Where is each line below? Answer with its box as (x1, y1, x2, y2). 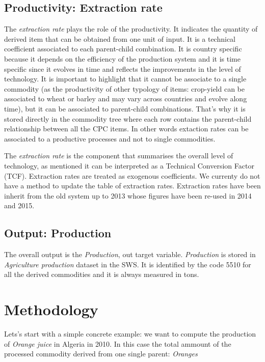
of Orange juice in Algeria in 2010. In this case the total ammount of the (4, 338, 231, 349)
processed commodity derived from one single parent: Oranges (4, 348, 198, 359)
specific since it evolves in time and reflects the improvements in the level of (4, 63, 241, 74)
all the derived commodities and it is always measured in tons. (4, 269, 199, 280)
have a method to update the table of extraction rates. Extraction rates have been (4, 180, 261, 191)
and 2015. (4, 200, 35, 211)
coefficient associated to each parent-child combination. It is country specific (4, 43, 242, 54)
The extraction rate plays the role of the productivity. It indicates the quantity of (4, 23, 258, 34)
